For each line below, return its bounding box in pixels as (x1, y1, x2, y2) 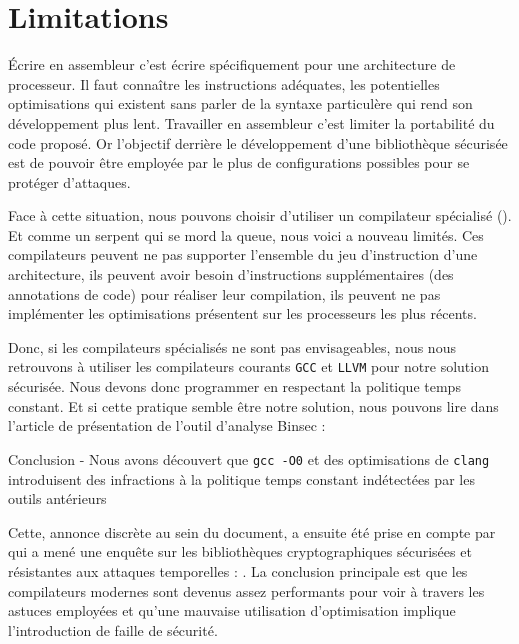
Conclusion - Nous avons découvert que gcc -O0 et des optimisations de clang (8, 448, 490, 469)
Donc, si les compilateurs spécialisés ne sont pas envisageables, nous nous (8, 336, 456, 357)
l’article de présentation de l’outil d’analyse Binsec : (8, 415, 326, 436)
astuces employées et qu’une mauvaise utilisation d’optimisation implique (8, 600, 456, 621)
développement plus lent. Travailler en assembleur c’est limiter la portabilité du (8, 112, 495, 133)
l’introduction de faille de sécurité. (8, 619, 218, 640)
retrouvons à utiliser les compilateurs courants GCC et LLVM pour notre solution (8, 356, 489, 377)
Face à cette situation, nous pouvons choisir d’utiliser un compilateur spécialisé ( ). (8, 205, 512, 226)
